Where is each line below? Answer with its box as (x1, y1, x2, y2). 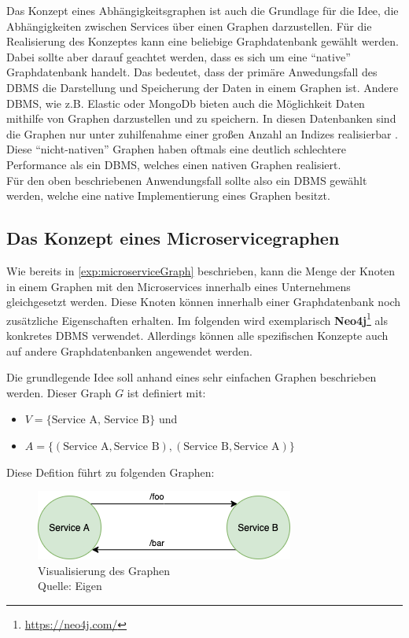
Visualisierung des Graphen (38, 562, 171, 578)
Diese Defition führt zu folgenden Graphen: (6, 463, 215, 480)
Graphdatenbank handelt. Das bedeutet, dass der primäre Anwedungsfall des (6, 64, 378, 80)
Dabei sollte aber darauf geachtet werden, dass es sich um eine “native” (6, 48, 351, 65)
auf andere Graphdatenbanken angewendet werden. (6, 342, 252, 359)
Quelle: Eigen (38, 577, 102, 594)
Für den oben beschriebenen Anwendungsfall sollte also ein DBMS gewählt (6, 171, 367, 188)
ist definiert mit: (127, 384, 206, 400)
